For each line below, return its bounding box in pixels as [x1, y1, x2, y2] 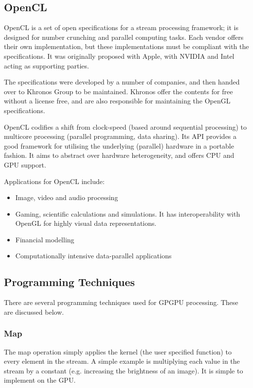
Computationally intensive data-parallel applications [15, 251, 172, 261]
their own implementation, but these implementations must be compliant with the [4, 41, 249, 51]
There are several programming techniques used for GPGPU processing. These [4, 297, 238, 307]
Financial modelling [15, 234, 74, 244]
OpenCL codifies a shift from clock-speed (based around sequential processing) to [4, 121, 247, 132]
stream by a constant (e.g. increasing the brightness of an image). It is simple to [4, 365, 243, 375]
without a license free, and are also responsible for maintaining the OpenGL [4, 96, 231, 106]
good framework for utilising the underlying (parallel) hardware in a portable [4, 140, 234, 151]
